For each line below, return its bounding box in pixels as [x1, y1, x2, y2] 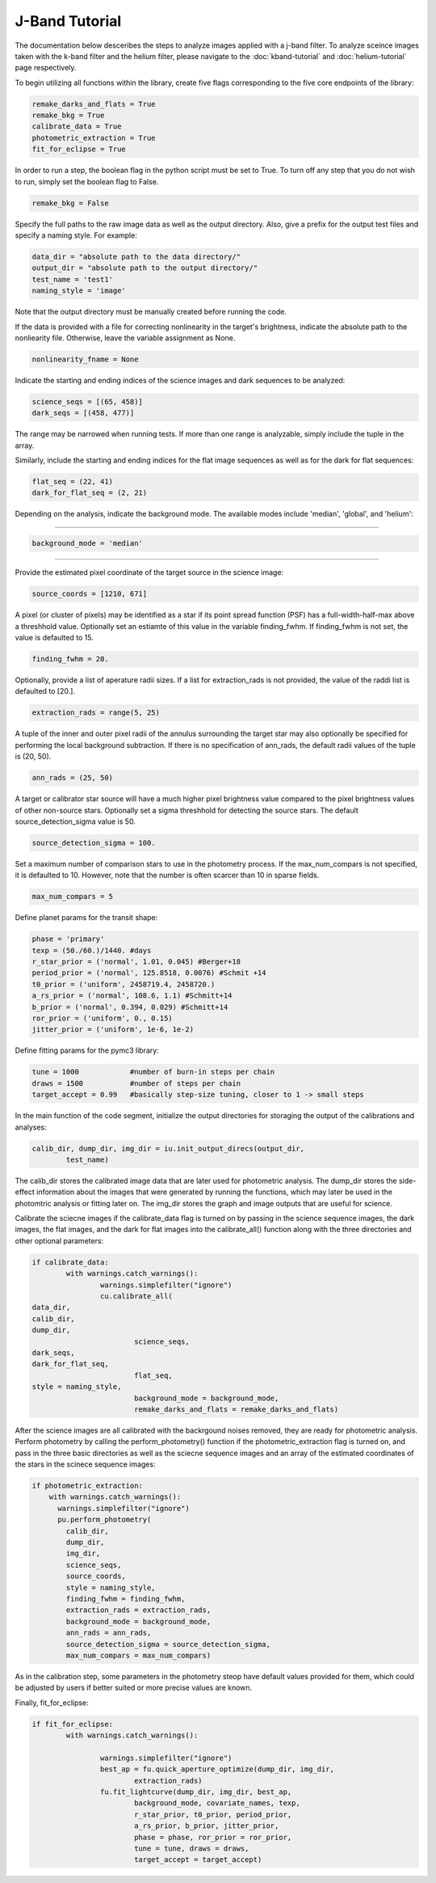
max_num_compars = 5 [31, 892, 113, 901]
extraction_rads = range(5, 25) [31, 708, 161, 717]
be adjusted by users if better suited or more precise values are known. [15, 1682, 253, 1693]
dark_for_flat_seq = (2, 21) [31, 488, 148, 497]
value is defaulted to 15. [15, 633, 94, 643]
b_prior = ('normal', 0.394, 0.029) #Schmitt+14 [31, 1003, 228, 1011]
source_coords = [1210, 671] [31, 589, 148, 598]
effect [15, 1187, 36, 1197]
